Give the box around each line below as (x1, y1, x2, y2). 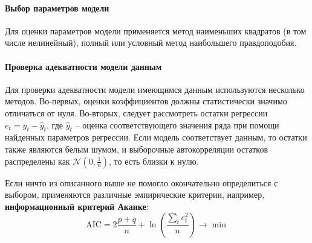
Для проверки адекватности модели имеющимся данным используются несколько (5, 83, 305, 95)
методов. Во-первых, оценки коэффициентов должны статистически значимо (5, 95, 287, 107)
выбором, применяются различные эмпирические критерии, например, (5, 188, 265, 201)
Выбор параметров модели (5, 1, 109, 14)
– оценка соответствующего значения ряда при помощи (75, 118, 279, 131)
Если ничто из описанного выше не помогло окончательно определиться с (5, 176, 278, 189)
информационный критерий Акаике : (5, 200, 149, 212)
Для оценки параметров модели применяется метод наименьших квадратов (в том (5, 24, 307, 37)
